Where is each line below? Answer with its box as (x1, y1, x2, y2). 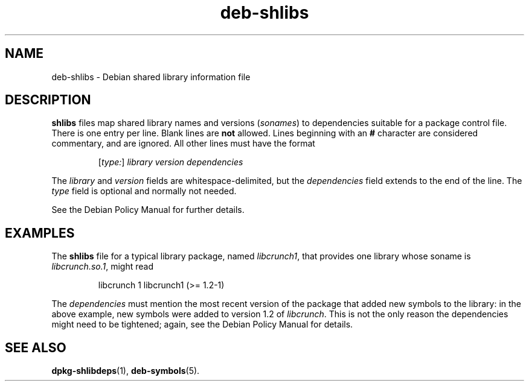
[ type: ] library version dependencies (98, 157, 243, 168)
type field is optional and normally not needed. (51, 186, 237, 197)
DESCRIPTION (5, 92, 91, 108)
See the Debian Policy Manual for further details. (51, 204, 245, 215)
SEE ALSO (5, 340, 66, 355)
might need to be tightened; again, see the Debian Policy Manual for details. (51, 319, 353, 330)
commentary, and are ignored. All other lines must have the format (51, 138, 315, 149)
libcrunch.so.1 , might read (51, 261, 153, 272)
